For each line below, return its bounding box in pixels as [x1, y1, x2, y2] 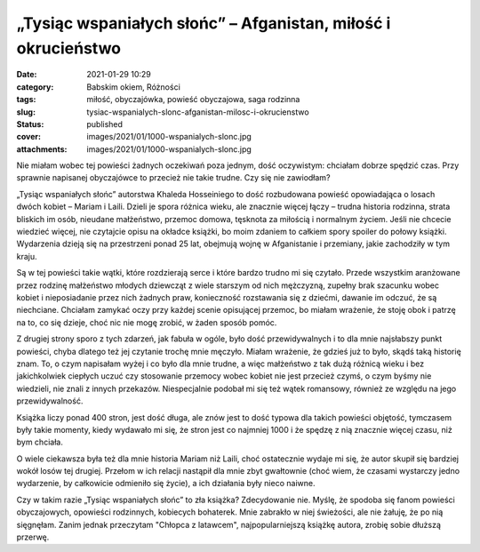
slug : [16, 107, 36, 117]
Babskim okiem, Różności [86, 81, 181, 92]
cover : [16, 132, 42, 142]
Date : [16, 69, 37, 80]
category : [16, 81, 54, 92]
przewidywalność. [16, 396, 84, 406]
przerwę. [16, 532, 50, 542]
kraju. [16, 251, 37, 261]
